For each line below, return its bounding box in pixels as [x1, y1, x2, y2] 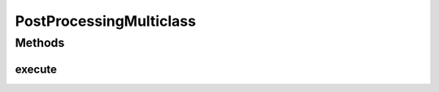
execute [15, 62, 57, 76]
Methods [15, 36, 65, 50]
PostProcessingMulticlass [15, 12, 197, 30]
